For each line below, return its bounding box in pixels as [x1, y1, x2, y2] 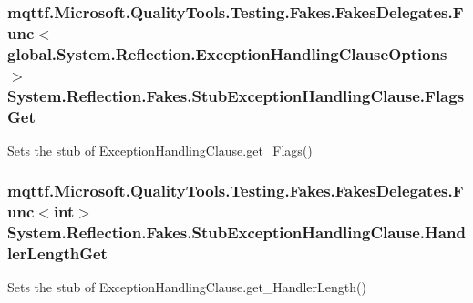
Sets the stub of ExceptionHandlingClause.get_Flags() [7, 140, 313, 159]
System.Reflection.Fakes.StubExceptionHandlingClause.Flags [7, 84, 465, 106]
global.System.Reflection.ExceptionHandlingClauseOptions [7, 42, 447, 65]
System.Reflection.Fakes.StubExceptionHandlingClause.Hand [7, 221, 466, 244]
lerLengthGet [7, 242, 108, 265]
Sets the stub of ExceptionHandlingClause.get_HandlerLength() [7, 278, 366, 297]
